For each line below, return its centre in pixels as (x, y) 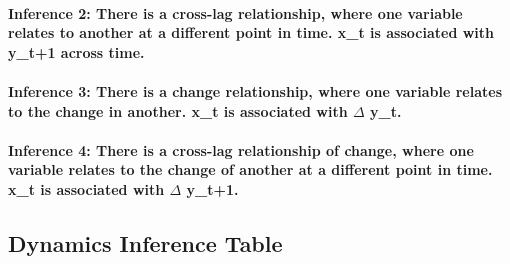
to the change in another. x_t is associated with (178, 110)
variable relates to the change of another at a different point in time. (250, 169)
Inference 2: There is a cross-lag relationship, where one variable (235, 12)
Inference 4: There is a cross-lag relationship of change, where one (241, 149)
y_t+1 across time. (76, 51)
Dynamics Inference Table (145, 242)
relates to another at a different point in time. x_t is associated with (251, 32)
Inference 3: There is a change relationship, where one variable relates (255, 90)
